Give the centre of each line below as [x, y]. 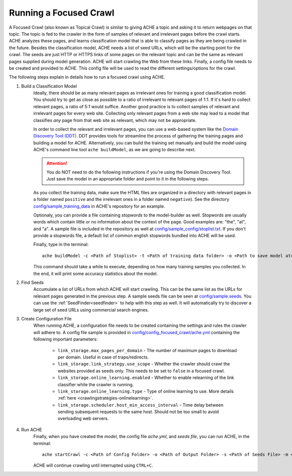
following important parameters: [65, 339]
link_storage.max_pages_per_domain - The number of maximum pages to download [147, 350]
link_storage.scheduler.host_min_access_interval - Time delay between [141, 405]
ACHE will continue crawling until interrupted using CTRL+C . [93, 465]
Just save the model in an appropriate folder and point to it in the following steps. [128, 179]
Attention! [57, 163]
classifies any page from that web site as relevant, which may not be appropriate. [115, 120]
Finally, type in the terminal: [61, 244]
